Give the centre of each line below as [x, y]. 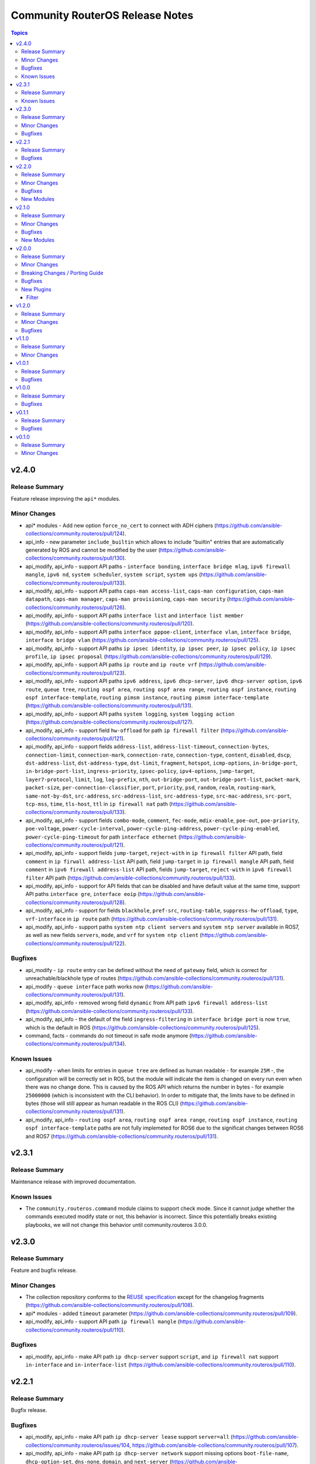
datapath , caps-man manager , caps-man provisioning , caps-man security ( [127, 599]
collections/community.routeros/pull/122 [74, 943]
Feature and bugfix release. [44, 1270]
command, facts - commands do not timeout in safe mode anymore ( [108, 1035]
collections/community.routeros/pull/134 [74, 1044]
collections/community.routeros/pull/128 [74, 902]
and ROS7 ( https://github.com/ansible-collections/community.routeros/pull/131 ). [122, 1136]
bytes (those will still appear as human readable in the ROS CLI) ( [104, 1103]
